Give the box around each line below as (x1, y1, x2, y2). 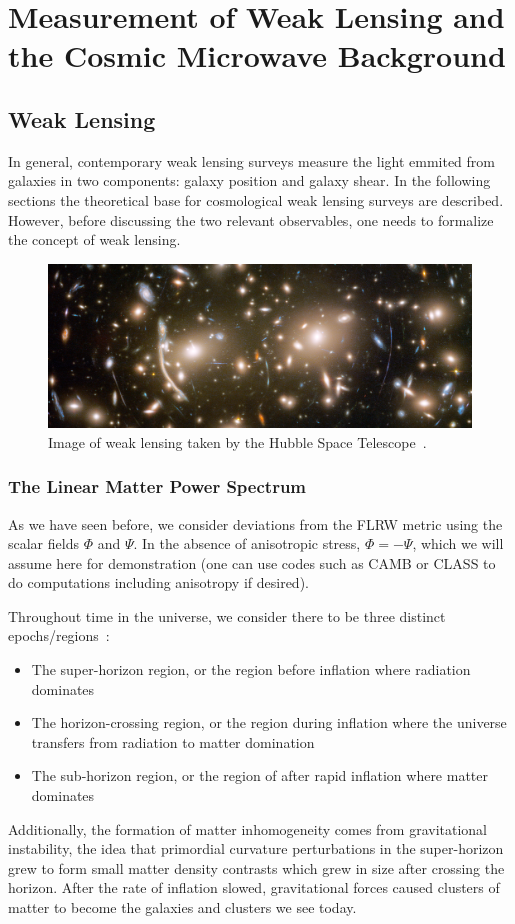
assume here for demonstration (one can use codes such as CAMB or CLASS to (8, 552, 496, 573)
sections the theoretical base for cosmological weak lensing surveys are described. (8, 189, 504, 210)
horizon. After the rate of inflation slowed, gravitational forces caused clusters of (8, 877, 500, 898)
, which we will (412, 533, 504, 554)
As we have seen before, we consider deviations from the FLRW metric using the (8, 513, 503, 534)
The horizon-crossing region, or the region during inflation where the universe (31, 712, 507, 733)
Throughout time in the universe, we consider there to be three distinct (8, 605, 446, 626)
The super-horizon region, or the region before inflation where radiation (31, 659, 471, 680)
